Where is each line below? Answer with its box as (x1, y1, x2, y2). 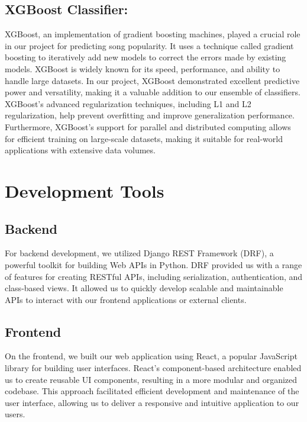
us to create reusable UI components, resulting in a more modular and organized (5, 373, 298, 385)
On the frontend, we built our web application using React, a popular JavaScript (5, 350, 298, 362)
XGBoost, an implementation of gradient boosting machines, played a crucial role (5, 28, 300, 40)
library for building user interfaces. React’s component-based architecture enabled (5, 362, 302, 374)
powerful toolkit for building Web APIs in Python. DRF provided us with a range (5, 258, 302, 270)
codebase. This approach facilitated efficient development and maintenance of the (5, 385, 299, 397)
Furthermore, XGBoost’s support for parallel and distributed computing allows (5, 120, 291, 133)
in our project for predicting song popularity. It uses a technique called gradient (5, 39, 294, 51)
